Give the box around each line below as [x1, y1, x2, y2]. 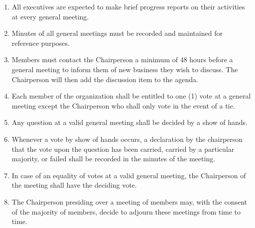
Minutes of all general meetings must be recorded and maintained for [11, 28, 223, 38]
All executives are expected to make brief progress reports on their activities [11, 1, 245, 11]
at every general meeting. [11, 11, 89, 21]
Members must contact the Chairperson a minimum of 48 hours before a [11, 54, 233, 65]
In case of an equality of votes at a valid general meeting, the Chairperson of [11, 170, 246, 180]
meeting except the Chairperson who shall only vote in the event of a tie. [11, 100, 235, 111]
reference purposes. [11, 37, 70, 48]
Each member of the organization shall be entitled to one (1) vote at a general [11, 91, 251, 101]
